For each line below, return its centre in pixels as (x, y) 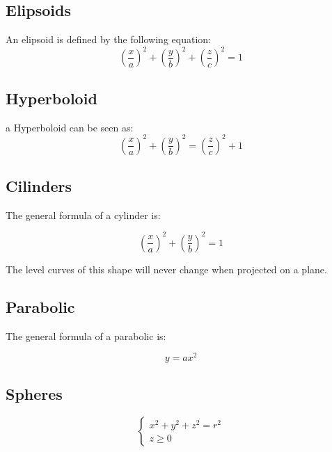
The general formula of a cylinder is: (83, 215)
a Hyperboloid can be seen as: (70, 127)
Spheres (34, 393)
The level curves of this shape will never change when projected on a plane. (166, 269)
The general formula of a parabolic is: (86, 336)
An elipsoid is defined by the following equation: (108, 39)
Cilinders (39, 185)
